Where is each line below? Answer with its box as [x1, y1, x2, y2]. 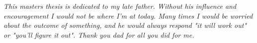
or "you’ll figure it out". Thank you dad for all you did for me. [3, 29, 194, 40]
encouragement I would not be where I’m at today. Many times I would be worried [3, 10, 253, 21]
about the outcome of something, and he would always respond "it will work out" [3, 20, 247, 30]
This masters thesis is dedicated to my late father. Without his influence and [3, 1, 237, 11]
